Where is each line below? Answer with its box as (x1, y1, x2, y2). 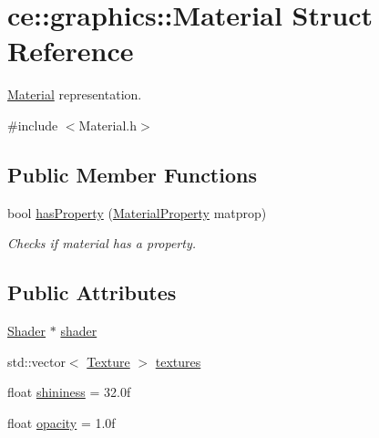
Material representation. (7, 85, 142, 104)
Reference (7, 32, 134, 69)
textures (155, 351, 201, 370)
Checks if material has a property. (7, 234, 197, 253)
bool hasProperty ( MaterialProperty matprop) (7, 203, 267, 222)
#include (7, 115, 58, 134)
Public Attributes (7, 278, 177, 307)
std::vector (7, 351, 66, 370)
